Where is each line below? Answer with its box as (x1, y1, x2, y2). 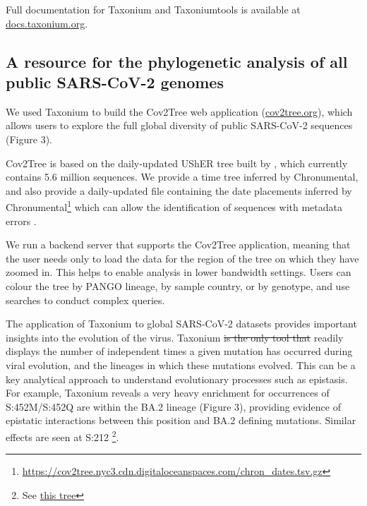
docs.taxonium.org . (6, 16, 88, 30)
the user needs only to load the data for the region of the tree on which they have (6, 251, 359, 265)
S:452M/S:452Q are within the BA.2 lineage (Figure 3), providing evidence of (6, 399, 341, 414)
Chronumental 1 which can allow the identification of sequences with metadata (6, 198, 342, 214)
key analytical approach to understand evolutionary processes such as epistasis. (6, 371, 348, 386)
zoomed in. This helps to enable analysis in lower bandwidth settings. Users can (6, 265, 351, 279)
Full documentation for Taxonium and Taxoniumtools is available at (6, 2, 301, 16)
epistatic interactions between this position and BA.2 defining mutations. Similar (6, 413, 356, 428)
